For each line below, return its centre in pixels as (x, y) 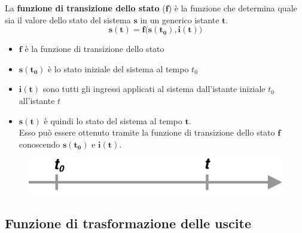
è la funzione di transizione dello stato (94, 49)
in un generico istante (180, 19)
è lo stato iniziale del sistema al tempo (118, 68)
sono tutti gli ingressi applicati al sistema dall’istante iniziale (154, 89)
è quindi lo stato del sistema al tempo (113, 120)
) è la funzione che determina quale (233, 8)
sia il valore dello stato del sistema (68, 19)
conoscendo (39, 144)
